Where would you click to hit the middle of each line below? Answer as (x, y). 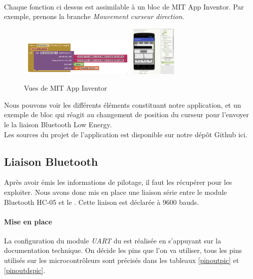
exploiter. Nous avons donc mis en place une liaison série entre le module (116, 192)
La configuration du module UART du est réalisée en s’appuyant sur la (113, 240)
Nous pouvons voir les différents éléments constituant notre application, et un (123, 104)
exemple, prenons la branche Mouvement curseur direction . (94, 16)
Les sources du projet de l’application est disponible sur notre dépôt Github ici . (126, 134)
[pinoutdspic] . (25, 270)
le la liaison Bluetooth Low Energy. (58, 124)
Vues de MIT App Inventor (66, 88)
